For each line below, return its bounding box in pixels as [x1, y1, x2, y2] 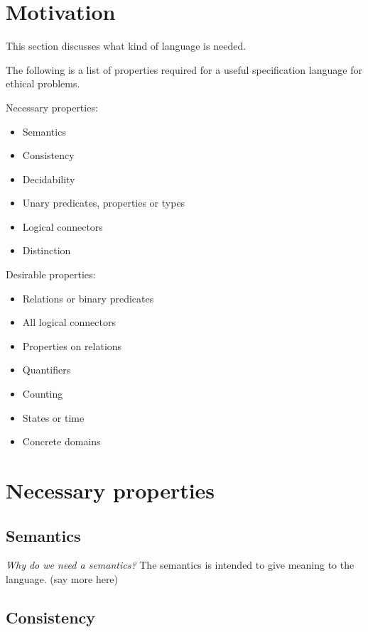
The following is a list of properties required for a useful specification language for [6, 62, 362, 77]
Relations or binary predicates [22, 290, 154, 305]
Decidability [22, 171, 75, 186]
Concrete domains [22, 434, 101, 449]
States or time [22, 410, 85, 425]
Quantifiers [22, 362, 71, 377]
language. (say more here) [6, 571, 119, 586]
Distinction [22, 243, 71, 258]
